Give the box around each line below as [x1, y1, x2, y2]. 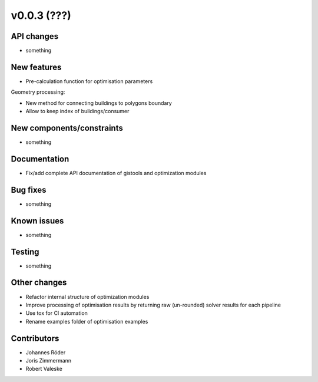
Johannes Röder [25, 348, 66, 356]
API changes [11, 31, 59, 41]
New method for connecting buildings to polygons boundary [25, 99, 172, 106]
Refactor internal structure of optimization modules [25, 293, 150, 300]
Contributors [11, 333, 59, 343]
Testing [11, 246, 39, 256]
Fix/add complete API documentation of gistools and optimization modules [25, 169, 207, 176]
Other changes [11, 278, 67, 288]
